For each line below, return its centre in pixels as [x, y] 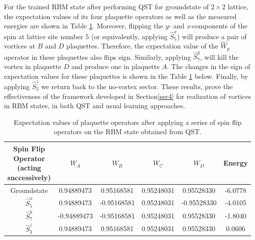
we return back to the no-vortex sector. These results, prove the [137, 86]
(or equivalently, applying [129, 36]
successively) [29, 177]
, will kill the [219, 57]
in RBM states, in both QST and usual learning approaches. [95, 106]
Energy [236, 163]
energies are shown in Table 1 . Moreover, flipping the [84, 26]
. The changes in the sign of [209, 66]
